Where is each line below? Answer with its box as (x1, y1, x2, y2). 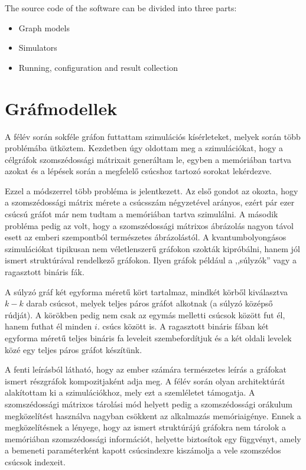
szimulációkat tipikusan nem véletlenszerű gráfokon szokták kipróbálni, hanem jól (5, 242, 300, 254)
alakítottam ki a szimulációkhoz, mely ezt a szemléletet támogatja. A (5, 386, 255, 399)
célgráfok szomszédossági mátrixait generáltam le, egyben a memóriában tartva (5, 153, 292, 165)
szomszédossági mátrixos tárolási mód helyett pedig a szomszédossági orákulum (5, 397, 292, 410)
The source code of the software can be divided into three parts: (5, 2, 237, 14)
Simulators (18, 41, 57, 54)
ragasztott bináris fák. (5, 266, 84, 278)
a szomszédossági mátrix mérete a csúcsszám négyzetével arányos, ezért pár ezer (5, 196, 295, 208)
